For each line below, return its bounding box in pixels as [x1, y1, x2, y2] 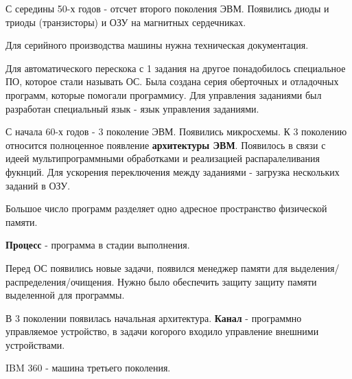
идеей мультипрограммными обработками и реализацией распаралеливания [5, 151, 320, 165]
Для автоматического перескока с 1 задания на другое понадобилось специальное [5, 60, 346, 75]
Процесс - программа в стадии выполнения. [5, 238, 190, 252]
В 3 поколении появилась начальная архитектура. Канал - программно [5, 310, 302, 325]
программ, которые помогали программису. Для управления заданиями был [5, 87, 322, 102]
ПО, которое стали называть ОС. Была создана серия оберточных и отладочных [5, 74, 339, 89]
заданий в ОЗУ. [5, 178, 71, 192]
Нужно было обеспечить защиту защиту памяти [117, 274, 317, 288]
